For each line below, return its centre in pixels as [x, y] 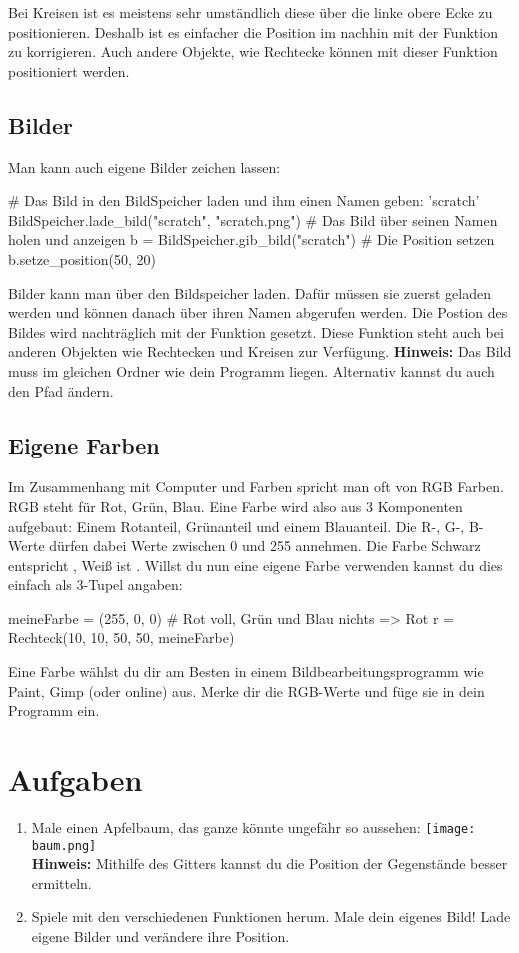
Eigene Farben [84, 444]
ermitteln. [61, 882]
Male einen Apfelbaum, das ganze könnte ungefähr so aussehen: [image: [253, 826]
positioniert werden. [69, 70]
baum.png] [64, 845]
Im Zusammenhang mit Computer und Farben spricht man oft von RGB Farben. [256, 486]
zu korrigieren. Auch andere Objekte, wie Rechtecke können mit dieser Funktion [253, 51]
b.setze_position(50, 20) [82, 258]
